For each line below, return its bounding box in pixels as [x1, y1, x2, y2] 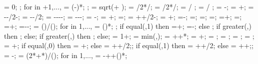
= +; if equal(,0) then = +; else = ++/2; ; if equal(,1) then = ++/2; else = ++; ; [4, 40, 253, 51]
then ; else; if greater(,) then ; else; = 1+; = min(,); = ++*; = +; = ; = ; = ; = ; [4, 30, 254, 41]
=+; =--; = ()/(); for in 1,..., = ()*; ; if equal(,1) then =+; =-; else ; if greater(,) [4, 21, 251, 31]
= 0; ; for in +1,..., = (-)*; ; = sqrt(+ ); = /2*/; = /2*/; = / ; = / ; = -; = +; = [4, 1, 254, 11]
